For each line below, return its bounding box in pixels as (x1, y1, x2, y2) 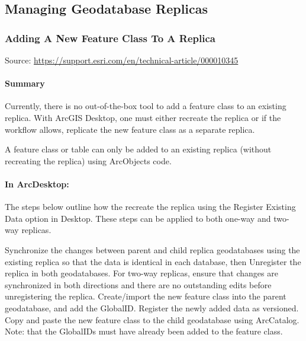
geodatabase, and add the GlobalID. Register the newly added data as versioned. (5, 301, 299, 314)
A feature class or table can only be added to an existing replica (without (5, 143, 272, 155)
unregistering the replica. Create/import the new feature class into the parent (5, 290, 286, 302)
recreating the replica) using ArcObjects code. (5, 154, 172, 167)
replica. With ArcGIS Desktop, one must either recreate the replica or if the (5, 111, 281, 123)
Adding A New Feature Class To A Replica (5, 30, 215, 45)
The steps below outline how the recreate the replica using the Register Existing (5, 200, 296, 213)
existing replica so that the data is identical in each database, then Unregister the (5, 255, 301, 267)
